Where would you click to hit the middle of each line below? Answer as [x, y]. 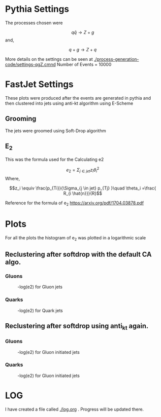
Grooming [21, 119]
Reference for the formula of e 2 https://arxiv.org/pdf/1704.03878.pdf [75, 203]
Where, [13, 179]
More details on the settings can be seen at [49, 59]
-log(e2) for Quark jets [40, 310]
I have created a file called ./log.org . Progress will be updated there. [75, 409]
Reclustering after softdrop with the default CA [78, 254]
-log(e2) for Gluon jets [40, 287]
